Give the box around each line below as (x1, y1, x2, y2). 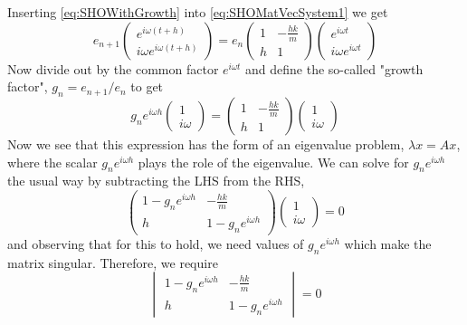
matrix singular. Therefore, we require (7, 253, 218, 272)
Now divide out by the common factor (7, 59, 219, 78)
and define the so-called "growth (245, 59, 424, 78)
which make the (344, 234, 432, 253)
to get (130, 77, 164, 96)
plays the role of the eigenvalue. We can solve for (138, 152, 409, 171)
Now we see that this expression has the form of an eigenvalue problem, (7, 134, 405, 153)
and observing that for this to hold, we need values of (7, 234, 304, 253)
